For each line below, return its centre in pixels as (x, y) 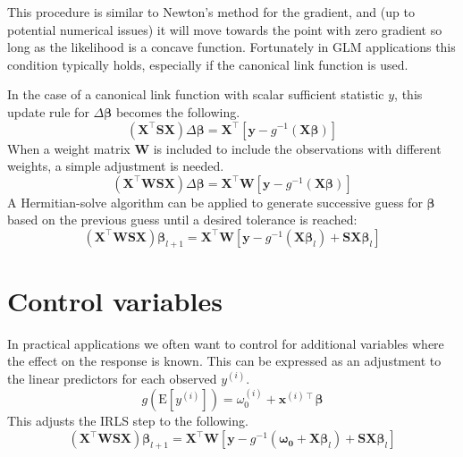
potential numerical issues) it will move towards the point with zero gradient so (225, 29)
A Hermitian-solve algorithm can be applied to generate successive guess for (215, 202)
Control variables (115, 300)
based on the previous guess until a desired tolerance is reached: (182, 220)
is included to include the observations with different (297, 148)
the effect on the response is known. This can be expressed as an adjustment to (224, 361)
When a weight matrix (69, 148)
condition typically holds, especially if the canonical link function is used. (208, 64)
